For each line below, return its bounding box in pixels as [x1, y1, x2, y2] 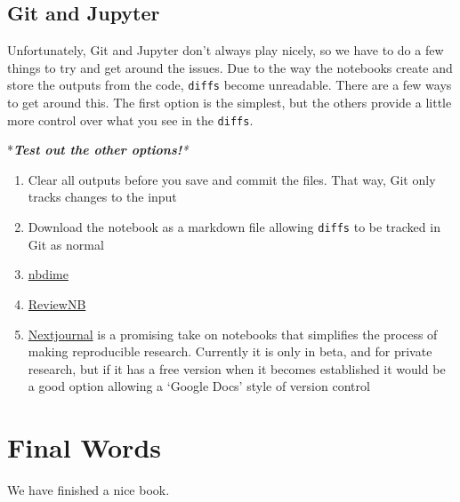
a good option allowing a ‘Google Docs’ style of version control [28, 377, 370, 395]
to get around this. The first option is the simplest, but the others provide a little [7, 93, 452, 112]
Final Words [7, 429, 161, 466]
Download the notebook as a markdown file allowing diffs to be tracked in [28, 218, 440, 236]
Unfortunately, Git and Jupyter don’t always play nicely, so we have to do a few [7, 41, 444, 60]
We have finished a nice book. [7, 481, 170, 499]
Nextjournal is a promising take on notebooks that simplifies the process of [28, 324, 438, 343]
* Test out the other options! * [7, 140, 189, 159]
